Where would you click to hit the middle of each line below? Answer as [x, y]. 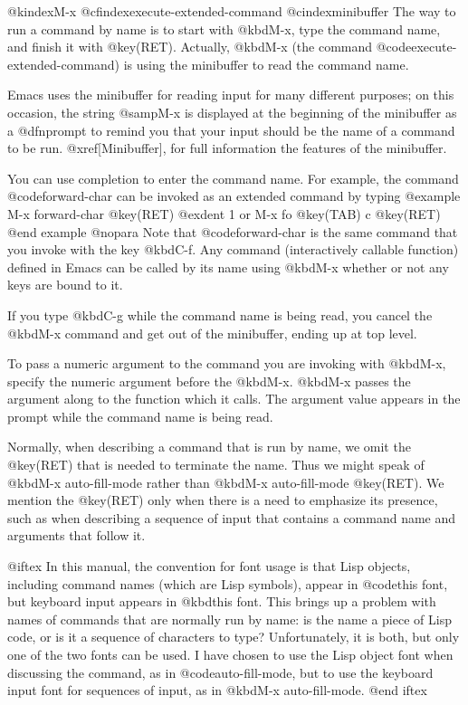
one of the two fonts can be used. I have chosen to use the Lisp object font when [230, 654]
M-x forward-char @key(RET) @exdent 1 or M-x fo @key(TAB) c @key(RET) [224, 213]
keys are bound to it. [65, 285]
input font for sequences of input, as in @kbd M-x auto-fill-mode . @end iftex [217, 690]
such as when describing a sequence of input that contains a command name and [232, 517]
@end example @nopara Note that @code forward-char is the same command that [233, 231]
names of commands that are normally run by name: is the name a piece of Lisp [229, 619]
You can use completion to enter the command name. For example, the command [233, 178]
